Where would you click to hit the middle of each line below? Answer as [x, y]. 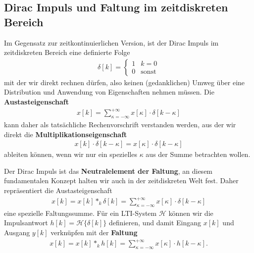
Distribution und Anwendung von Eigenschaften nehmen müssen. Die [109, 92]
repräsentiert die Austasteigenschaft [58, 190]
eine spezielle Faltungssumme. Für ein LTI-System [80, 213]
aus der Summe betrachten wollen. [198, 154]
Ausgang [17, 232]
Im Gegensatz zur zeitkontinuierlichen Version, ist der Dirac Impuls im [111, 42]
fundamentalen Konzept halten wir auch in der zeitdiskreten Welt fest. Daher [121, 180]
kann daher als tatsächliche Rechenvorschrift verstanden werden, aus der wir [120, 124]
